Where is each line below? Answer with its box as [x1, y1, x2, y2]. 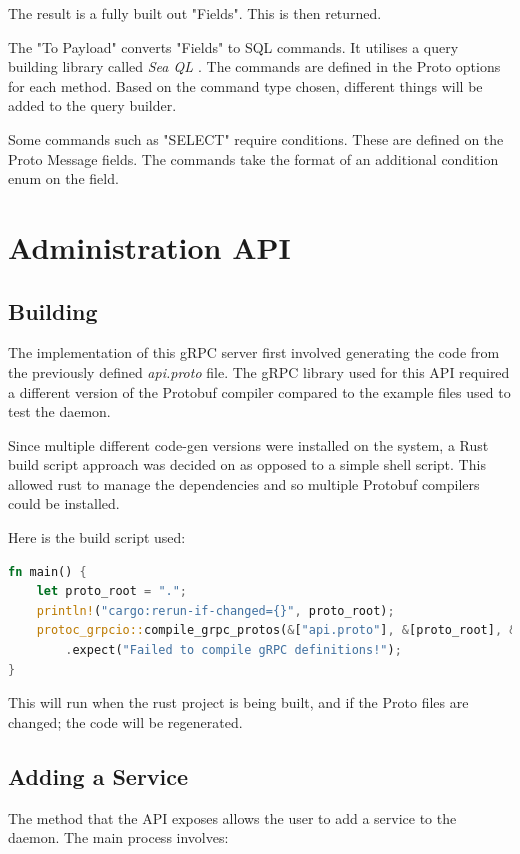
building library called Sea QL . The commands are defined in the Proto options [8, 56, 501, 77]
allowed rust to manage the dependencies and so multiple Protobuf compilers [8, 473, 480, 494]
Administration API [8, 226, 291, 267]
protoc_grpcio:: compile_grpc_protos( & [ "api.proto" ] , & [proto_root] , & [36, 623, 517, 638]
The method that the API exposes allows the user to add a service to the [8, 807, 457, 828]
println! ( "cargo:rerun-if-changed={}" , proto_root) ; [36, 603, 395, 618]
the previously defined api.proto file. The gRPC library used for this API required [8, 361, 510, 382]
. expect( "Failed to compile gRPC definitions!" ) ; [65, 643, 402, 658]
